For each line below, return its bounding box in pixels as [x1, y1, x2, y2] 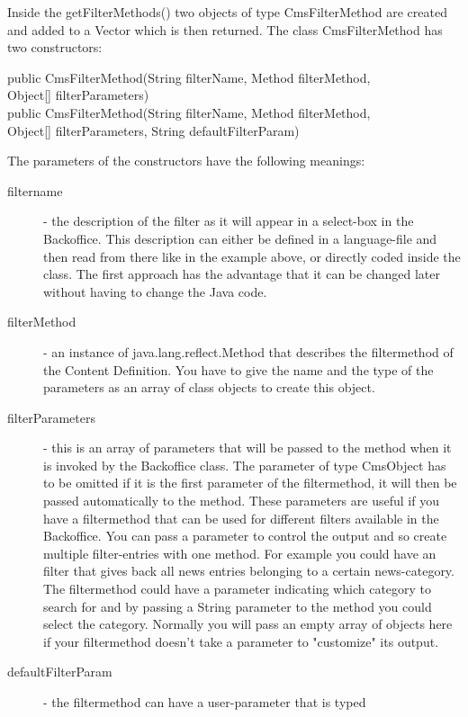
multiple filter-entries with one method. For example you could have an [43, 543, 436, 562]
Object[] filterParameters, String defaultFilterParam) [7, 121, 300, 139]
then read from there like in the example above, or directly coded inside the [43, 246, 461, 265]
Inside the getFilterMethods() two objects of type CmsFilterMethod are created [7, 3, 447, 21]
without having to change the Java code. [43, 282, 267, 300]
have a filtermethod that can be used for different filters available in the [43, 508, 439, 527]
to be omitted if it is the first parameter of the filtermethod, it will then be [43, 473, 457, 492]
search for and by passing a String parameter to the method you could [43, 596, 432, 615]
